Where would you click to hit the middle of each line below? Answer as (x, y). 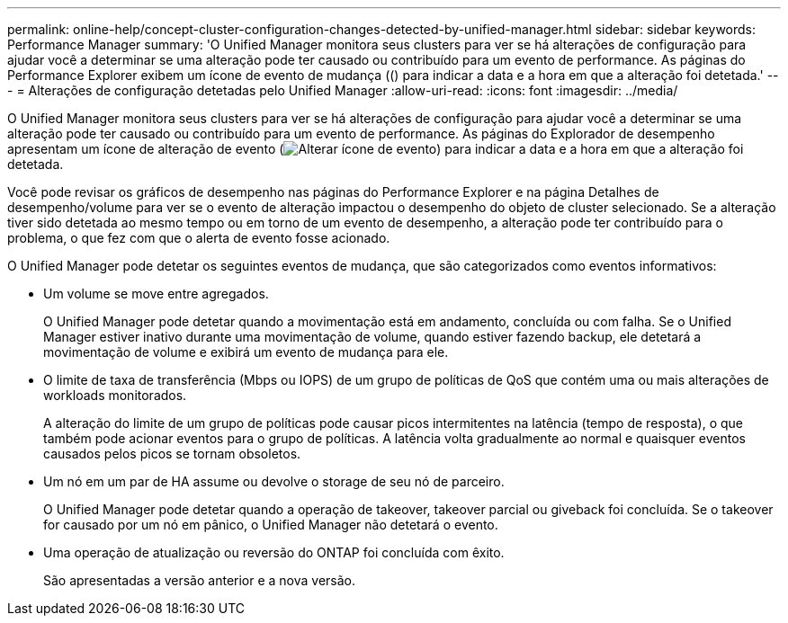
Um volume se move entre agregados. (156, 294)
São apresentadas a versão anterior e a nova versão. (200, 580)
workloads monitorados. (115, 395)
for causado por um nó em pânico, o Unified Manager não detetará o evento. (271, 525)
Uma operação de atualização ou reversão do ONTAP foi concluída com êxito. (274, 552)
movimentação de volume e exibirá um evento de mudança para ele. (246, 352)
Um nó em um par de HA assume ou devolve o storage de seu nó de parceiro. (274, 481)
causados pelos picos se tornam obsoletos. (172, 454)
